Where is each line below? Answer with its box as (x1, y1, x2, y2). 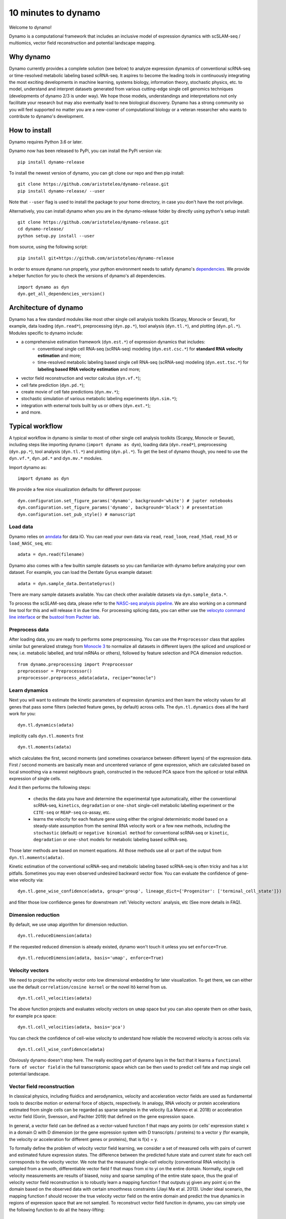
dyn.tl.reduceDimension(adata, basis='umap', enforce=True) (18, 955, 164, 961)
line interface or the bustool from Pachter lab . (9, 614, 100, 620)
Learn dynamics (9, 687, 48, 694)
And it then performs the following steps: (9, 785, 91, 790)
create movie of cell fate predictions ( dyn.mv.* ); (21, 389, 120, 394)
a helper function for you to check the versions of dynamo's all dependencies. (9, 273, 166, 279)
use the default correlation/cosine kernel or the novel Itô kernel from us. (9, 984, 167, 990)
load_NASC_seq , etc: (9, 540, 53, 546)
